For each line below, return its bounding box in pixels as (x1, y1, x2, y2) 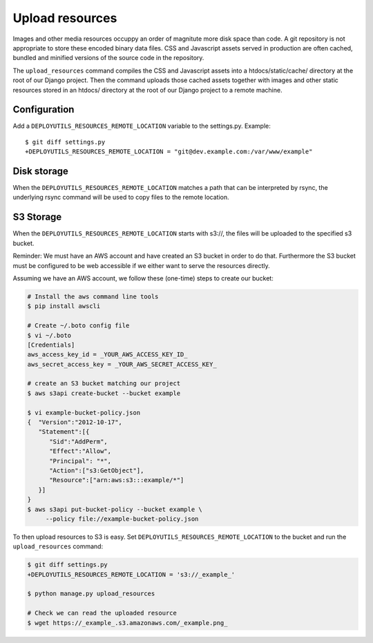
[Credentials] (27, 340, 75, 349)
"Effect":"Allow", (49, 448, 112, 455)
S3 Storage (12, 211, 62, 223)
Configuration (12, 104, 75, 115)
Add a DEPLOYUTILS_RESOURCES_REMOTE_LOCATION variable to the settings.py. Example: (12, 122, 271, 131)
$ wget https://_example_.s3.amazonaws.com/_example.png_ (27, 619, 228, 626)
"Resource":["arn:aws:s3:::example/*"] (49, 477, 184, 484)
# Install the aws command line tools (27, 292, 159, 300)
